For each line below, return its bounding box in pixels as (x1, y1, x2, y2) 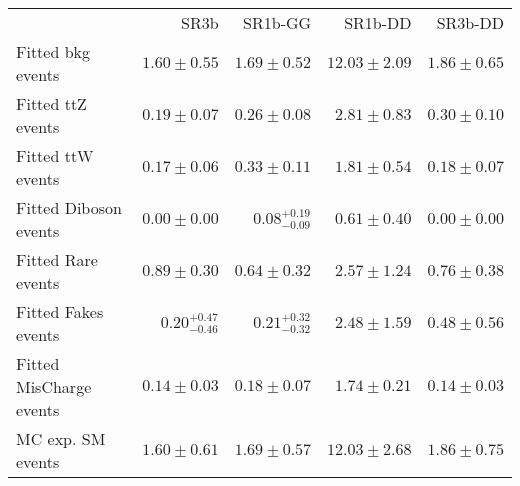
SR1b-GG (243, 11, 312, 34)
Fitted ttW (16, 144, 94, 167)
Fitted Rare (16, 248, 98, 271)
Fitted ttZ (16, 92, 87, 115)
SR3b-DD (436, 11, 504, 34)
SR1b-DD (344, 11, 412, 34)
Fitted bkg (16, 40, 91, 63)
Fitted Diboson (16, 196, 122, 219)
